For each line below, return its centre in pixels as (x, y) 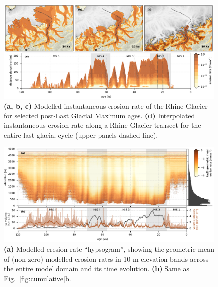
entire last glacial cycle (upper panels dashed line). (81, 135)
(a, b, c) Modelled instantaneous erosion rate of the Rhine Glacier (106, 106)
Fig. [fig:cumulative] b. (38, 278)
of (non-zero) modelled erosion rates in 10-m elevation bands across (106, 258)
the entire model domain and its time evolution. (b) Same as (97, 268)
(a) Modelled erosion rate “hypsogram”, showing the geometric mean (109, 249)
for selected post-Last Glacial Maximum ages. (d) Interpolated (100, 115)
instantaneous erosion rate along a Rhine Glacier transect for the (103, 125)
